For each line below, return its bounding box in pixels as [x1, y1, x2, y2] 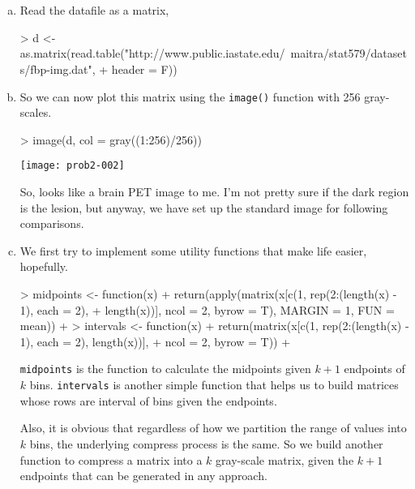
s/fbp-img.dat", [19, 60, 96, 77]
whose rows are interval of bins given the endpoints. [19, 392, 277, 409]
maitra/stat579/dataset [290, 45, 407, 62]
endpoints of [344, 360, 405, 377]
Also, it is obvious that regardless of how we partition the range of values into [19, 419, 407, 436]
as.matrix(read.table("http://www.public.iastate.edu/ [19, 45, 285, 62]
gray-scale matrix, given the [216, 451, 354, 468]
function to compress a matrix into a [19, 451, 203, 468]
